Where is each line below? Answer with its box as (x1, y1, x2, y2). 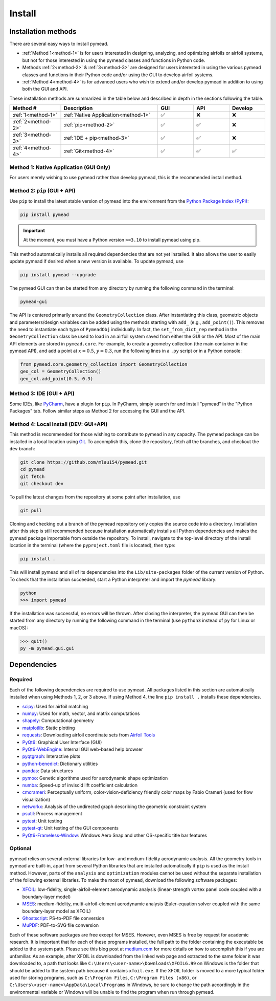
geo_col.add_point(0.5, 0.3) (20, 376, 94, 381)
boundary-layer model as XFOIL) (22, 908, 91, 914)
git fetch (20, 473, 45, 480)
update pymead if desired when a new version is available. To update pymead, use (9, 258, 184, 265)
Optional (9, 845, 32, 852)
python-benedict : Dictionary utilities (22, 760, 98, 767)
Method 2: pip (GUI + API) (9, 187, 76, 194)
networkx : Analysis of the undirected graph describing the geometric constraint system (22, 803, 206, 810)
